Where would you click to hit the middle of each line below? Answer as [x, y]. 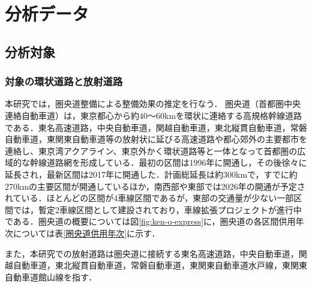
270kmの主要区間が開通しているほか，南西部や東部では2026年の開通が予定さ [155, 186]
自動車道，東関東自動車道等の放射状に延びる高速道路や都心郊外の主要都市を [156, 139]
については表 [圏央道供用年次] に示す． [86, 233]
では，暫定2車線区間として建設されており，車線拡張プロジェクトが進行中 [157, 209]
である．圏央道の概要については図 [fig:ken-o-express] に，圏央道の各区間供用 [150, 221]
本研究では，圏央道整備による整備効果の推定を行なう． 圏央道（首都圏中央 [153, 104]
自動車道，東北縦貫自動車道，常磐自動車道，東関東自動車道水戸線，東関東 [160, 265]
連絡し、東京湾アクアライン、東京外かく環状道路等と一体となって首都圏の [151, 150]
